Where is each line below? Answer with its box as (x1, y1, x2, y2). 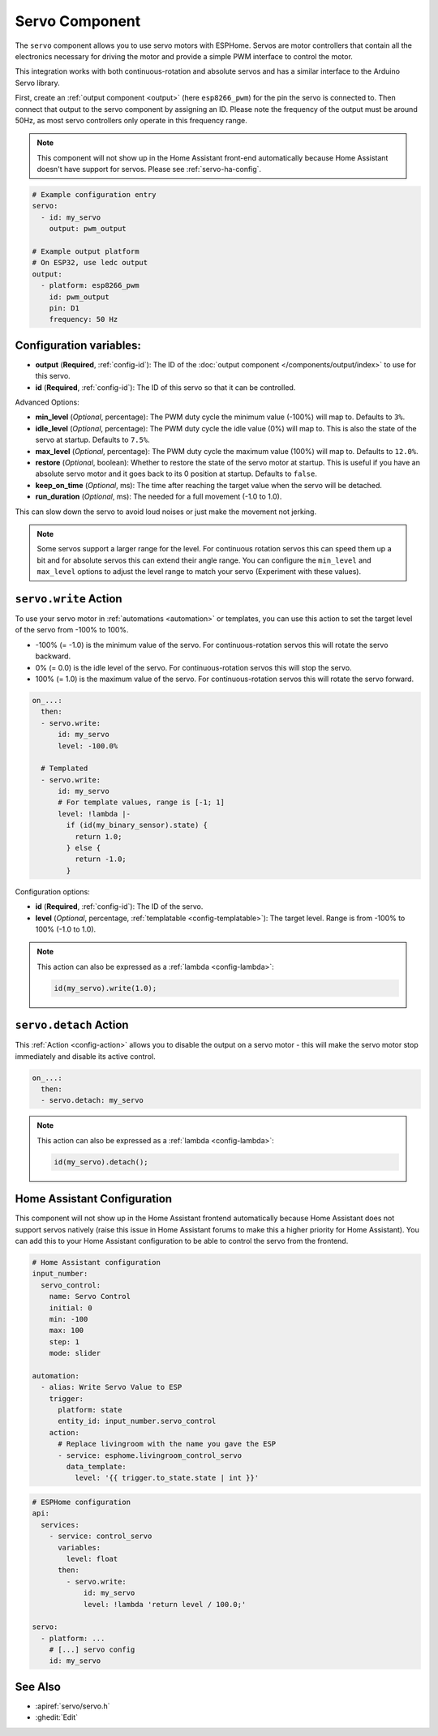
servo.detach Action (15, 1018, 129, 1032)
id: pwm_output (49, 292, 109, 302)
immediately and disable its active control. (15, 1051, 156, 1061)
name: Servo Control (49, 1292, 131, 1301)
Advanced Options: (15, 397, 80, 407)
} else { (66, 843, 101, 853)
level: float (66, 1554, 118, 1563)
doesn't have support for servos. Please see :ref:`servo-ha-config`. (36, 165, 262, 174)
